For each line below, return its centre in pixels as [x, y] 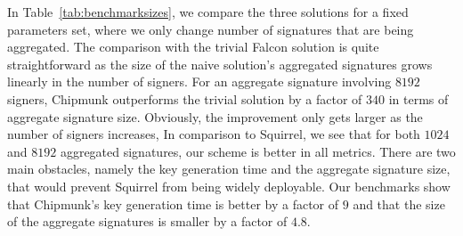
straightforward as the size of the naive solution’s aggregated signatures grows [220, 64]
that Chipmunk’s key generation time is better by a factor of [173, 203]
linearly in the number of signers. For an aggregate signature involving [199, 81]
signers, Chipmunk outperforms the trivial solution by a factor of [185, 98]
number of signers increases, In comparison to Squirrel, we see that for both [214, 134]
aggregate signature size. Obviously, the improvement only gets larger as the [215, 116]
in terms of [418, 98]
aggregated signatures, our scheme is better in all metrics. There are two [258, 151]
